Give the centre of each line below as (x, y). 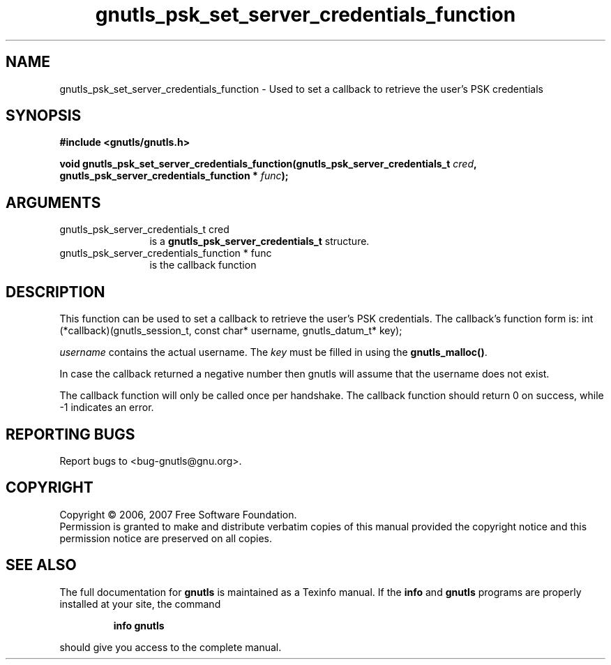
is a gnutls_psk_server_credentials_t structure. (259, 241)
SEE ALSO (41, 565)
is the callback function (203, 265)
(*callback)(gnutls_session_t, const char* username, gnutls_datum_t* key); (231, 331)
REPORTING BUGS (70, 434)
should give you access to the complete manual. (171, 647)
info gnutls (139, 625)
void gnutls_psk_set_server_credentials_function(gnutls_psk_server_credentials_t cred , (268, 164)
